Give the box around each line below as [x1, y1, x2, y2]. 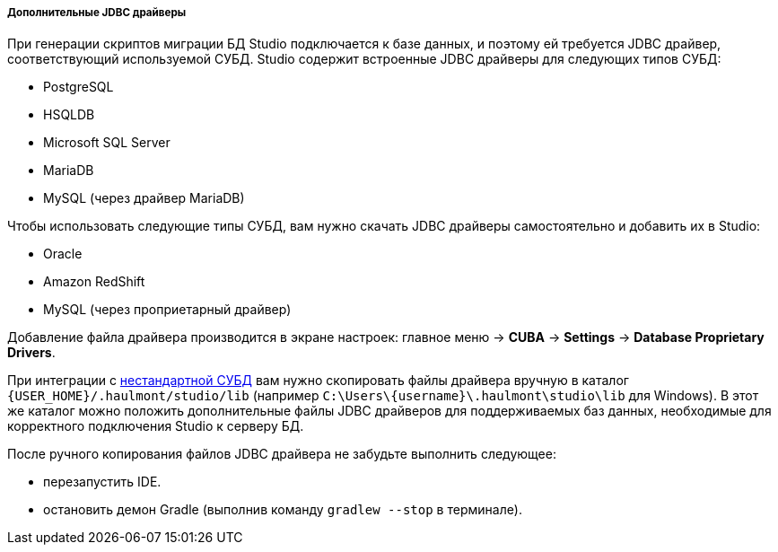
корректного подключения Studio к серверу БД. [7, 418, 304, 434]
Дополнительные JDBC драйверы [7, 6, 187, 19]
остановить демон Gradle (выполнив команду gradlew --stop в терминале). [43, 502, 522, 518]
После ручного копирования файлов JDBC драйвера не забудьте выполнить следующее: [7, 446, 556, 462]
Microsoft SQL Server [43, 135, 170, 151]
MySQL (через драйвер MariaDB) [43, 190, 245, 206]
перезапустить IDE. [43, 474, 162, 490]
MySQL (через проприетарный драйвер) [43, 302, 292, 318]
